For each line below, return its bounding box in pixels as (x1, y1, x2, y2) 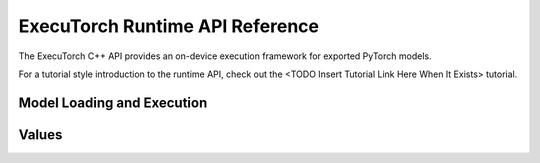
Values (18, 126, 63, 143)
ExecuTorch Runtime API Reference (18, 15, 320, 37)
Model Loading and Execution (18, 94, 208, 111)
